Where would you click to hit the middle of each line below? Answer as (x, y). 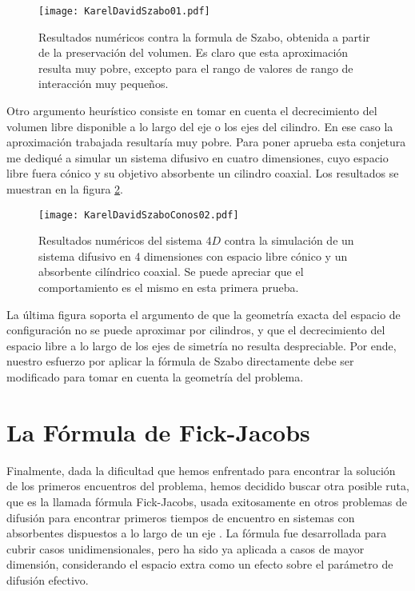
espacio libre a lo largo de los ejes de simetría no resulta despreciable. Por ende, (202, 345)
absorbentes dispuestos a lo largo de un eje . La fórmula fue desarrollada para (197, 533)
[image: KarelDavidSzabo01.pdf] (124, 11)
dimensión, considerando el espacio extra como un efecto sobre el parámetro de (200, 564)
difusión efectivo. (48, 579)
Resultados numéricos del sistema (120, 240)
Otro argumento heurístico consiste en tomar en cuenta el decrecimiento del (192, 111)
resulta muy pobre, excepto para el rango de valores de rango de (196, 68)
